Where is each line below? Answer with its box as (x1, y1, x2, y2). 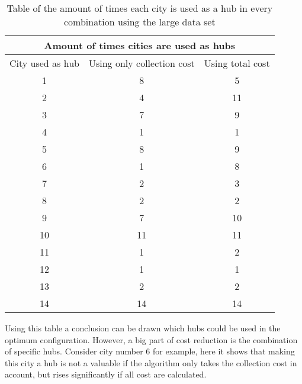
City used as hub (9, 56, 79, 70)
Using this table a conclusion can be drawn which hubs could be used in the (5, 322, 281, 334)
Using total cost (204, 56, 270, 70)
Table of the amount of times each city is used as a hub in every (7, 1, 273, 15)
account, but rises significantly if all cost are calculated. (5, 368, 207, 380)
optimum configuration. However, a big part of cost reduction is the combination (5, 333, 298, 346)
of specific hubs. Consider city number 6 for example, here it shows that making (5, 345, 295, 357)
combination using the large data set (63, 15, 216, 28)
